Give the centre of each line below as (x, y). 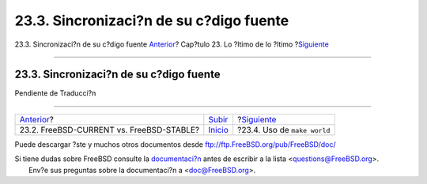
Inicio (218, 130)
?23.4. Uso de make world (284, 130)
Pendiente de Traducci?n (55, 93)
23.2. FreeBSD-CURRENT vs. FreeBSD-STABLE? (110, 130)
